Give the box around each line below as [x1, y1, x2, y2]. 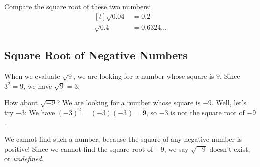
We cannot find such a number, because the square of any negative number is [4, 134, 242, 144]
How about [4, 97, 38, 108]
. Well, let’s [211, 97, 247, 108]
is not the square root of [170, 107, 245, 117]
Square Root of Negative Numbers [4, 47, 188, 63]
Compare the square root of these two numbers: [4, 1, 151, 11]
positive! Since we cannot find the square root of [4, 143, 153, 154]
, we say [164, 143, 189, 154]
